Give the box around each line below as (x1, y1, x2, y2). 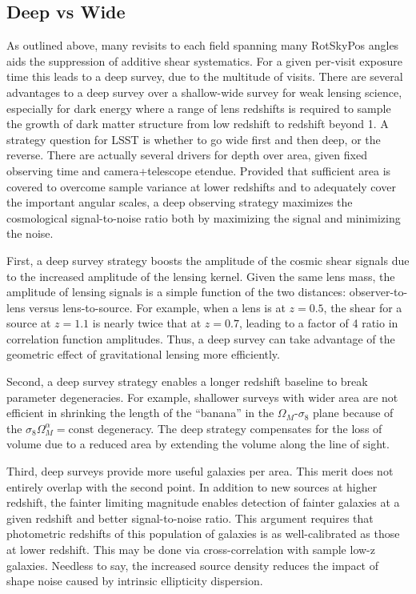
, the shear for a (323, 299, 402, 315)
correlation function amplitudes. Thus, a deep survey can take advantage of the (6, 330, 395, 347)
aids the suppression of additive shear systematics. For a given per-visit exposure (6, 52, 403, 69)
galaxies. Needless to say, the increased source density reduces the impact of (6, 556, 378, 573)
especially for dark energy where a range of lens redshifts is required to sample (6, 99, 391, 116)
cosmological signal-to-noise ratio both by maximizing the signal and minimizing (6, 209, 401, 226)
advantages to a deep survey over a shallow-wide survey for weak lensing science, (6, 83, 402, 100)
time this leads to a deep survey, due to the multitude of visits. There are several (6, 68, 403, 85)
